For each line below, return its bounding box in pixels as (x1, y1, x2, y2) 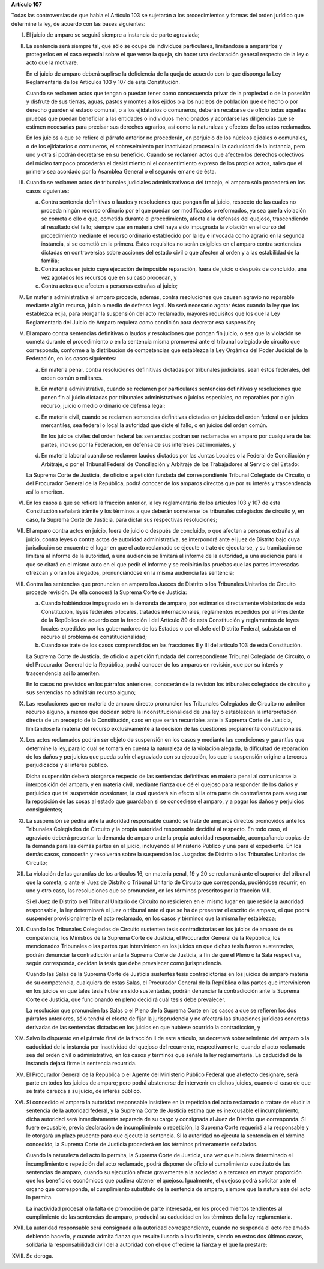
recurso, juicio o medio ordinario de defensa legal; (41, 402, 166, 410)
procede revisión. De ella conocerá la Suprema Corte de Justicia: (26, 589, 187, 596)
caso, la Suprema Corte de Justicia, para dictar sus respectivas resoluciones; (26, 516, 218, 523)
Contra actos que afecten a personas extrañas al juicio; (41, 282, 178, 289)
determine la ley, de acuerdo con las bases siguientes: (11, 20, 146, 27)
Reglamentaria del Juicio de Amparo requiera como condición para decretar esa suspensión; (26, 318, 256, 326)
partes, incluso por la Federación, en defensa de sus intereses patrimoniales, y (41, 441, 236, 448)
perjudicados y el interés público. (26, 762, 109, 769)
